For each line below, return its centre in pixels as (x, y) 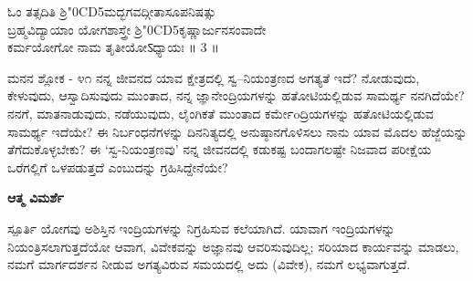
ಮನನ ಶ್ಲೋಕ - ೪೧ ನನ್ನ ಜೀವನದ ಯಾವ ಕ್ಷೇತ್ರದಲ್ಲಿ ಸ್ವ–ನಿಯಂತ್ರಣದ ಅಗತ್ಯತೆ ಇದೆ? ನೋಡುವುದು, (214, 77)
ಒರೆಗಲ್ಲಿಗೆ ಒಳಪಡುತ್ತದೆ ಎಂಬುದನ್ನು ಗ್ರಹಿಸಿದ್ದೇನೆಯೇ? (118, 167)
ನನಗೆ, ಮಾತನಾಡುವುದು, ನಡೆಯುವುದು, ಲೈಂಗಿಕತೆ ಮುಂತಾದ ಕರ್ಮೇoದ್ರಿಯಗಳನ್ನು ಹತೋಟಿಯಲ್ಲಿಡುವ (221, 113)
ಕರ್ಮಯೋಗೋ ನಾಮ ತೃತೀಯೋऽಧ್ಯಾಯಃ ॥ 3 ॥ (113, 47)
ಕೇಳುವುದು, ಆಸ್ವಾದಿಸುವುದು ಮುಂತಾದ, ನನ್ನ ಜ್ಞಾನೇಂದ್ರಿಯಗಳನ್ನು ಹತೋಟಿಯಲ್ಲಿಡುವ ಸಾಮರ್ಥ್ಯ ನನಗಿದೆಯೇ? (236, 95)
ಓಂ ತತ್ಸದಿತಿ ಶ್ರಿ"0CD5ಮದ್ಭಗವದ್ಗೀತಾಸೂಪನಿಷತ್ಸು (112, 11)
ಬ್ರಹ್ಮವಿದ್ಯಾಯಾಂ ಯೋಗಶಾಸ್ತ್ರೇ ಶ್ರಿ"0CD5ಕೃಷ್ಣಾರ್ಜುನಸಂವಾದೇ (137, 29)
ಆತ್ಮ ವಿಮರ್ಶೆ (36, 198)
